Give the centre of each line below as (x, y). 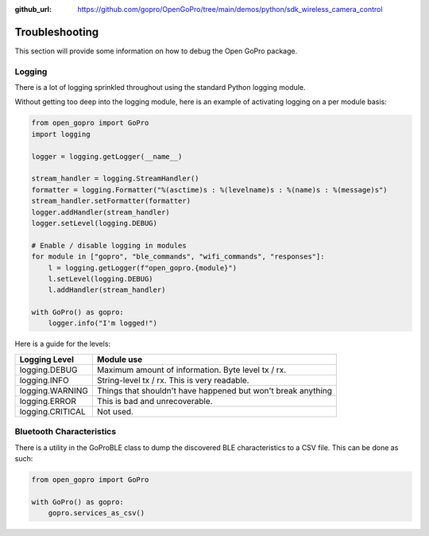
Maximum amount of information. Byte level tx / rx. (191, 370)
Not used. (115, 411)
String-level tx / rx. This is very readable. (173, 380)
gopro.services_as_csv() (97, 513)
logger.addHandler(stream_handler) (100, 212)
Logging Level (47, 359)
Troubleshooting (57, 32)
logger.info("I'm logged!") (103, 323)
